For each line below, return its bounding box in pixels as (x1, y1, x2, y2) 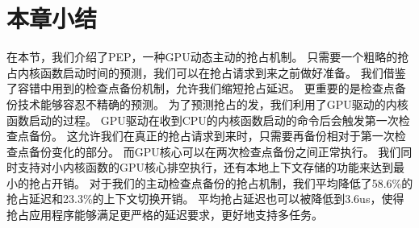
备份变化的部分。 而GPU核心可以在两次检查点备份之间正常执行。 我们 (28, 143, 401, 160)
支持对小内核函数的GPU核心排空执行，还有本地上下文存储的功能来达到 (17, 159, 394, 176)
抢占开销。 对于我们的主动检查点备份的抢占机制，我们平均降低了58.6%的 (28, 174, 413, 191)
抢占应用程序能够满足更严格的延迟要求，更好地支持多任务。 (6, 206, 323, 223)
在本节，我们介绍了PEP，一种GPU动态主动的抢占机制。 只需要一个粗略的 (6, 48, 398, 65)
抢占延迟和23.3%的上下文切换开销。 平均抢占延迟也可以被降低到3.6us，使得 (6, 190, 404, 207)
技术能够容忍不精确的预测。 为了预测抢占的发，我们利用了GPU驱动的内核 (17, 95, 409, 112)
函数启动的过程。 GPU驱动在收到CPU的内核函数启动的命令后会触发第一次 (6, 111, 399, 128)
